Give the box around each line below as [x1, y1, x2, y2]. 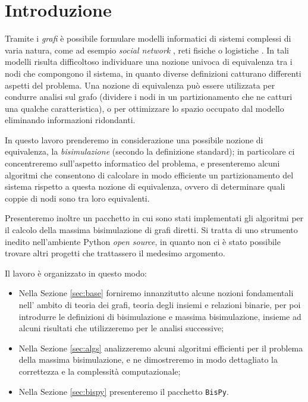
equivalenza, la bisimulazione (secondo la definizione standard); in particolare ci [5, 145, 295, 158]
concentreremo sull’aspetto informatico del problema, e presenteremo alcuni [5, 157, 280, 169]
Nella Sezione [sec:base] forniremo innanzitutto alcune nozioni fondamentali [18, 287, 294, 299]
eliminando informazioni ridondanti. [5, 114, 136, 126]
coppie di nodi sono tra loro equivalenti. [5, 191, 150, 204]
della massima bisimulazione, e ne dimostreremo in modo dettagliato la [18, 353, 278, 366]
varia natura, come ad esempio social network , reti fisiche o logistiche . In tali [5, 43, 289, 56]
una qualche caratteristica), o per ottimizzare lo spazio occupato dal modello [5, 102, 284, 114]
